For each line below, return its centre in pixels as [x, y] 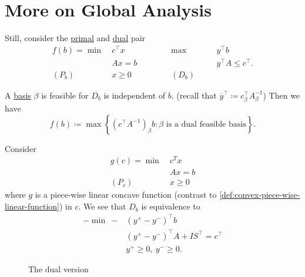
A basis [18, 95]
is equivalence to [171, 206]
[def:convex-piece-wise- [260, 195]
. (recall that [194, 95]
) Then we [281, 95]
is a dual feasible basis [206, 124]
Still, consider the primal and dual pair [75, 38]
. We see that [102, 206]
